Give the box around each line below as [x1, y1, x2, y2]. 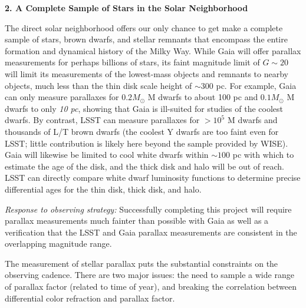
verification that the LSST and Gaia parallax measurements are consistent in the [5, 226, 297, 238]
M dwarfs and [227, 114, 278, 126]
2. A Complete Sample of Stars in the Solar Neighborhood [5, 2, 248, 14]
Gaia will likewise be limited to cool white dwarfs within [5, 148, 209, 161]
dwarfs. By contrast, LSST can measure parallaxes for [5, 114, 200, 126]
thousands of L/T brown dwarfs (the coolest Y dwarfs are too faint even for [5, 125, 279, 137]
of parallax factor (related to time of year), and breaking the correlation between [5, 280, 297, 293]
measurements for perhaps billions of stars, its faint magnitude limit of [5, 56, 260, 68]
